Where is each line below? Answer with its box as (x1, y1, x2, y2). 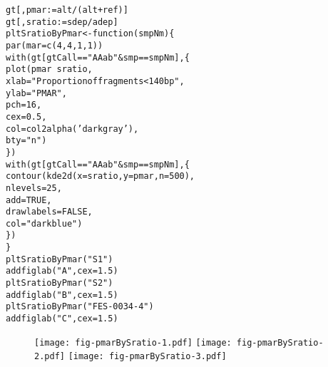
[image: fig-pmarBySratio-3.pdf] (68, 351, 227, 362)
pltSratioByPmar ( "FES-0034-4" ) (6, 301, 154, 312)
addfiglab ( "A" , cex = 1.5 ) (6, 266, 118, 276)
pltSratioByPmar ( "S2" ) (6, 278, 113, 289)
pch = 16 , (6, 100, 42, 110)
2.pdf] (34, 351, 65, 362)
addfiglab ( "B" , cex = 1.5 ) (6, 289, 118, 300)
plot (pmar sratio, (6, 64, 93, 75)
